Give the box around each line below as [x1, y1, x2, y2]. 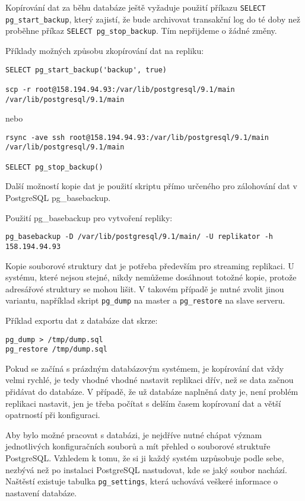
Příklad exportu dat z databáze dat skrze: [5, 314, 158, 326]
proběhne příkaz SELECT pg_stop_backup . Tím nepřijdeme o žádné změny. [5, 24, 277, 37]
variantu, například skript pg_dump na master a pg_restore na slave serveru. [5, 294, 285, 307]
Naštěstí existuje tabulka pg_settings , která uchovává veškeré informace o [5, 475, 278, 487]
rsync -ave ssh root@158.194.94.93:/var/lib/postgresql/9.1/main [5, 133, 269, 142]
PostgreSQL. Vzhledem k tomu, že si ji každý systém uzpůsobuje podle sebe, [5, 452, 284, 464]
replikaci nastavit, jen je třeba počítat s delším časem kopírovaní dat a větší [5, 397, 281, 409]
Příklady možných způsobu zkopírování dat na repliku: [5, 44, 204, 56]
